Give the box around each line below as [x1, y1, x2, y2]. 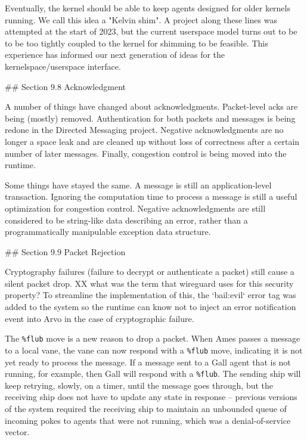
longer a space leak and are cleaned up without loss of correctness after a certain [5, 135, 300, 147]
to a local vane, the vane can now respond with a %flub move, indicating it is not [5, 343, 303, 356]
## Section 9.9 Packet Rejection [5, 245, 126, 258]
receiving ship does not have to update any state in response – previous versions [5, 391, 297, 403]
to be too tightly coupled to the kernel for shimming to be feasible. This [5, 36, 268, 49]
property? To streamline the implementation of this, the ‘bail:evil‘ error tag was [5, 289, 296, 301]
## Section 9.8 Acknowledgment [5, 80, 126, 92]
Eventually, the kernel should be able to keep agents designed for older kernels [5, 2, 290, 14]
